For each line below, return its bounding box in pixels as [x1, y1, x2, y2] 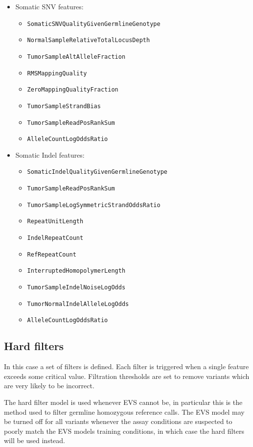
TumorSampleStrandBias [27, 102, 101, 110]
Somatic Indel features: [15, 149, 85, 160]
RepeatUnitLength [27, 218, 84, 225]
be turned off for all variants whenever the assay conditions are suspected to [4, 416, 232, 426]
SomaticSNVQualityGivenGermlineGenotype [27, 20, 161, 27]
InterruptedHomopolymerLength [27, 267, 126, 275]
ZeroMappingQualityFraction [27, 86, 118, 94]
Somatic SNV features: [15, 1, 84, 11]
